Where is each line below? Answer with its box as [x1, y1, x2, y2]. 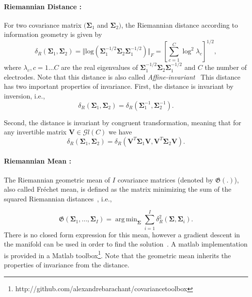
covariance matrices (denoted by [117, 174, 213, 184]
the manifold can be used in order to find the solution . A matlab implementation [4, 239, 248, 249]
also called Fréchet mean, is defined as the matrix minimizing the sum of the [4, 184, 232, 194]
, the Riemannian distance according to [121, 19, 238, 30]
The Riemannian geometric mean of [4, 174, 110, 184]
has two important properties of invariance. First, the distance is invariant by [4, 81, 234, 91]
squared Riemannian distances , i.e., [4, 193, 112, 203]
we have [109, 127, 132, 137]
